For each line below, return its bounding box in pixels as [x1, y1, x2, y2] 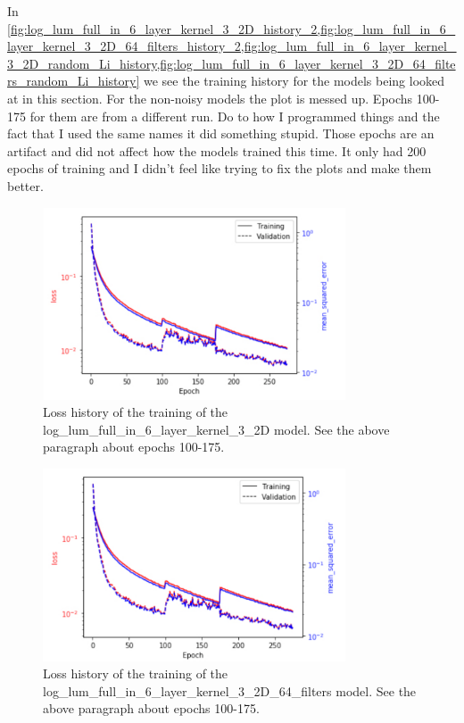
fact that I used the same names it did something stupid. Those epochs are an [7, 124, 435, 143]
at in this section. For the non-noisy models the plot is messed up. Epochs [7, 88, 413, 107]
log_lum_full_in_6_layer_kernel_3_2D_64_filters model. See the [43, 681, 417, 700]
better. [7, 176, 44, 195]
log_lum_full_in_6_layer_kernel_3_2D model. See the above [43, 420, 390, 438]
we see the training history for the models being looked [143, 71, 445, 90]
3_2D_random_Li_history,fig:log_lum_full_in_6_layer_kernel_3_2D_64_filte [7, 54, 456, 72]
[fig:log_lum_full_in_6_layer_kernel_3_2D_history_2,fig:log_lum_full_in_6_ [7, 19, 456, 37]
